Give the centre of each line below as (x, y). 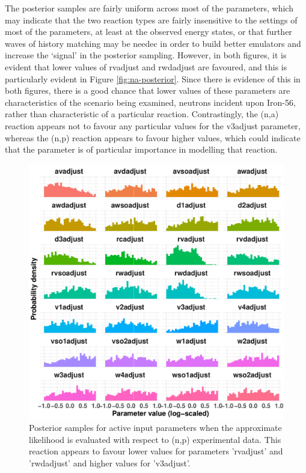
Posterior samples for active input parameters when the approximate (155, 428)
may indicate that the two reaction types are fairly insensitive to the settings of (151, 20)
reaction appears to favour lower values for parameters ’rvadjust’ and (156, 451)
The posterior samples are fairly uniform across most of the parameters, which (149, 8)
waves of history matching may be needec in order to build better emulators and (153, 43)
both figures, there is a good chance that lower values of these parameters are (148, 90)
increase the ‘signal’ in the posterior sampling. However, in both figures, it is (146, 55)
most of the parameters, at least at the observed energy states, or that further (148, 32)
